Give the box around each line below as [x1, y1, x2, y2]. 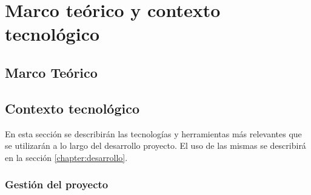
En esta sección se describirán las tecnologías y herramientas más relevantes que [5, 127, 302, 140]
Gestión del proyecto [5, 177, 109, 192]
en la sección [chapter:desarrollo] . [5, 151, 128, 163]
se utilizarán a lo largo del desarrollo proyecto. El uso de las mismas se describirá [5, 139, 306, 152]
